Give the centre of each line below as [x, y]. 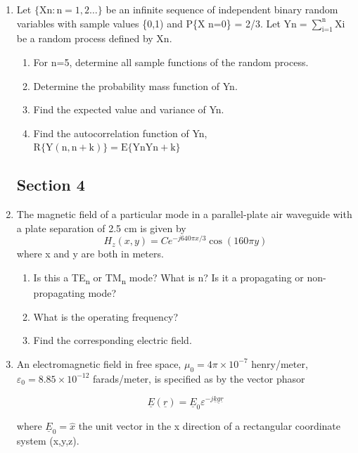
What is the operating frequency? [106, 316]
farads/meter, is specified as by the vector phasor [199, 378]
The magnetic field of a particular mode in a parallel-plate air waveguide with [184, 214]
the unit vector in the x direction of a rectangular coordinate [210, 426]
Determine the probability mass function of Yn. [135, 85]
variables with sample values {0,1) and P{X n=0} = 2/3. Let [148, 23]
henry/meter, [280, 363]
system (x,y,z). [48, 441]
